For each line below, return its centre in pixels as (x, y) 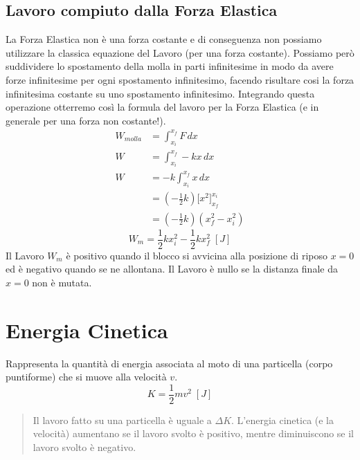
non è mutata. (62, 282)
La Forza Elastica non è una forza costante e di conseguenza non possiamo (164, 39)
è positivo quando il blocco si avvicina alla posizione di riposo (197, 255)
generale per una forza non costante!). (86, 120)
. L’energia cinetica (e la (283, 420)
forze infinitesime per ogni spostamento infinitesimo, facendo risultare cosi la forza (180, 79)
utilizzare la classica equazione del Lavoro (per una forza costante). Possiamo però (180, 52)
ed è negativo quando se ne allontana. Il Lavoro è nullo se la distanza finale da (172, 269)
